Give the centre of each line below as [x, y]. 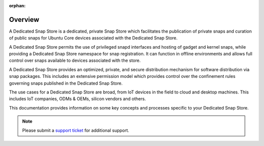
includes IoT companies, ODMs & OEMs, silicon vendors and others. [77, 99]
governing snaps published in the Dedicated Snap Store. [66, 83]
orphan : [17, 6]
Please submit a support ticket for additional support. [76, 130]
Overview [24, 19]
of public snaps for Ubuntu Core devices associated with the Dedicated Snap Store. [93, 38]
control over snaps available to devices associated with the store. [75, 60]
